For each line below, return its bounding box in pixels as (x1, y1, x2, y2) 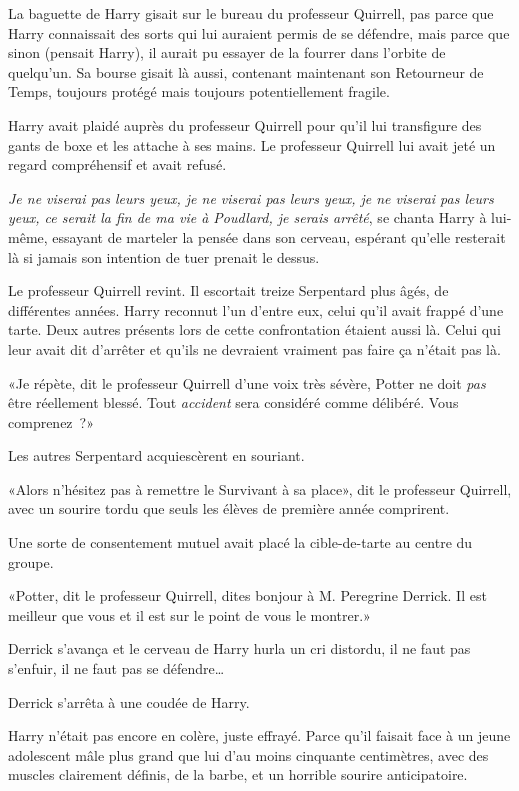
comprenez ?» (8, 411, 94, 432)
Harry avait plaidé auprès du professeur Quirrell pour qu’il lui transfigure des (8, 114, 482, 135)
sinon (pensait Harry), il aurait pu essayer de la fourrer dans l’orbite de (8, 42, 446, 63)
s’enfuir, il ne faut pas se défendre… (8, 658, 225, 679)
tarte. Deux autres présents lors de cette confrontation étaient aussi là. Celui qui (8, 319, 501, 340)
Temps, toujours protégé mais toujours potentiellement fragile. (8, 81, 390, 102)
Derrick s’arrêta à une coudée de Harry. (8, 691, 250, 712)
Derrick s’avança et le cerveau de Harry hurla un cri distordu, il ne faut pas (8, 638, 471, 659)
